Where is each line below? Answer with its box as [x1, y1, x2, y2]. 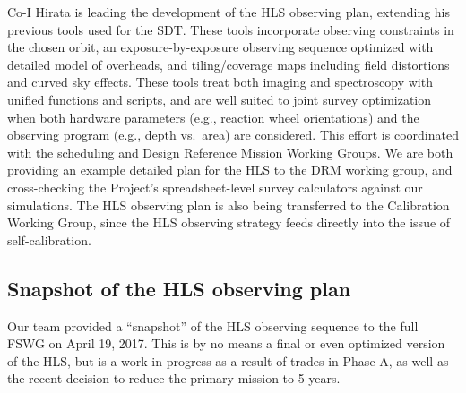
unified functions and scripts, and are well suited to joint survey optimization [7, 90, 432, 108]
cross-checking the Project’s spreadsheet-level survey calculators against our [7, 177, 423, 196]
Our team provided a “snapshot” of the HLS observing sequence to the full [7, 316, 419, 335]
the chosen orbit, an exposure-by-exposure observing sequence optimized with [7, 38, 434, 56]
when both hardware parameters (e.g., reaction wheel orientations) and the [7, 107, 419, 126]
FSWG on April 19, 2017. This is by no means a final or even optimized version [7, 334, 445, 353]
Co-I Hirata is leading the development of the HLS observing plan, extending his [7, 3, 451, 21]
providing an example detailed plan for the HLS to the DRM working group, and [7, 160, 453, 179]
